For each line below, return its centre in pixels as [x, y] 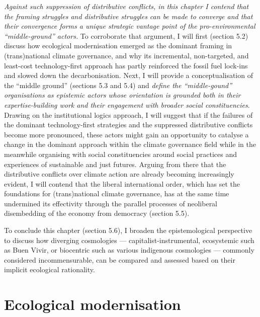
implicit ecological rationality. [50, 269]
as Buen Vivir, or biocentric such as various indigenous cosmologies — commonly [129, 250]
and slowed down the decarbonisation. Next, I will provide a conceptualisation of [128, 75]
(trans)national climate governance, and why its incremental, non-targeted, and [126, 55]
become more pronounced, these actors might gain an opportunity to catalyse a [126, 134]
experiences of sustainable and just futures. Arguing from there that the [115, 164]
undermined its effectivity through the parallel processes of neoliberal [111, 203]
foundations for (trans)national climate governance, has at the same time [117, 193]
